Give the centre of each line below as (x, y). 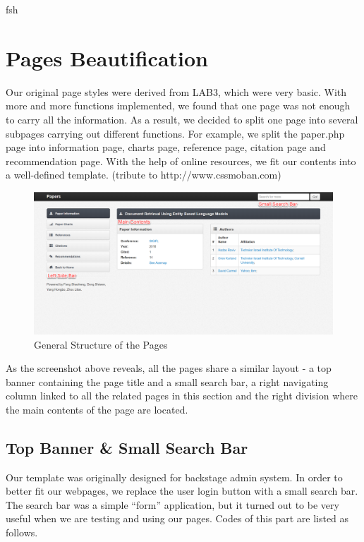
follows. (22, 532)
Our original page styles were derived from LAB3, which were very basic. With (176, 91)
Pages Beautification (107, 58)
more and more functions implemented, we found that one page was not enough (178, 106)
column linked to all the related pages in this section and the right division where (182, 396)
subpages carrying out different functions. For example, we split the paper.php (175, 133)
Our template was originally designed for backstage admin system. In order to (174, 477)
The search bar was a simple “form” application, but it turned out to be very (172, 504)
